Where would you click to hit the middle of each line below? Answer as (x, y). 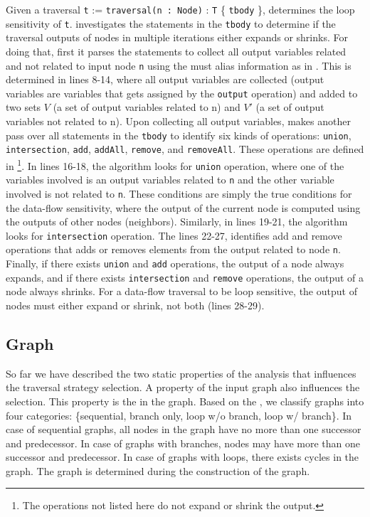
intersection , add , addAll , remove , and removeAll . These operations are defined (185, 149)
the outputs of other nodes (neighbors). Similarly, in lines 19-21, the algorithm (177, 222)
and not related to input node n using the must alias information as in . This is (179, 65)
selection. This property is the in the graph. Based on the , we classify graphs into (185, 401)
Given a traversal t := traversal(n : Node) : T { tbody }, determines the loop (180, 9)
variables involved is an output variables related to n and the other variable (170, 180)
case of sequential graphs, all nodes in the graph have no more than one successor (184, 429)
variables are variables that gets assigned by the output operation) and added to (182, 93)
